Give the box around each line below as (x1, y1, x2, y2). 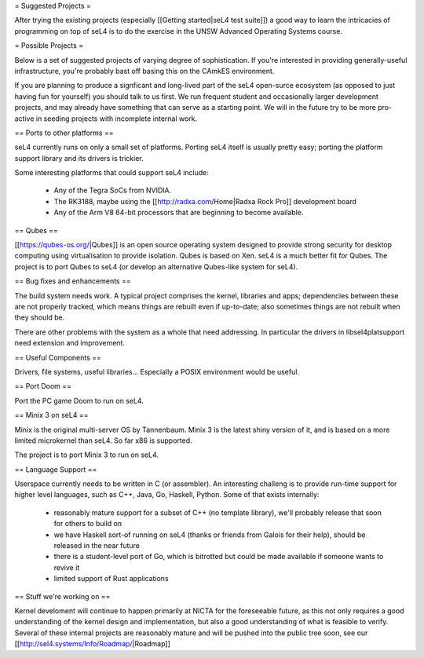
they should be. (14, 313, 65, 322)
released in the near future (53, 541, 141, 550)
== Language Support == (14, 464, 97, 474)
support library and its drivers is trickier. (14, 153, 144, 163)
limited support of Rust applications (53, 574, 169, 583)
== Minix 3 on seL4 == (14, 411, 89, 420)
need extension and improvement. (14, 338, 126, 348)
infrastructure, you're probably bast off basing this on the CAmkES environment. (14, 66, 275, 75)
